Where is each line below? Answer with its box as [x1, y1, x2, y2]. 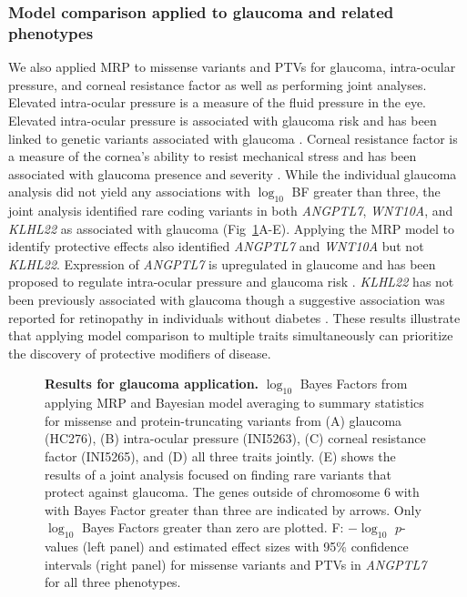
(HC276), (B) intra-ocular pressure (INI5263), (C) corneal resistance [45, 429, 426, 448]
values [45, 537, 79, 556]
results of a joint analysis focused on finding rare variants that [45, 464, 391, 483]
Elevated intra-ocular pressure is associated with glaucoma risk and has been [8, 110, 437, 129]
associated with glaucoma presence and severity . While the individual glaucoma [8, 164, 457, 183]
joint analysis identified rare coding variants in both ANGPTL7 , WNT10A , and [8, 201, 453, 220]
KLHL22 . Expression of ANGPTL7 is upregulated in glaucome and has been [8, 254, 436, 273]
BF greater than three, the [291, 182, 441, 201]
